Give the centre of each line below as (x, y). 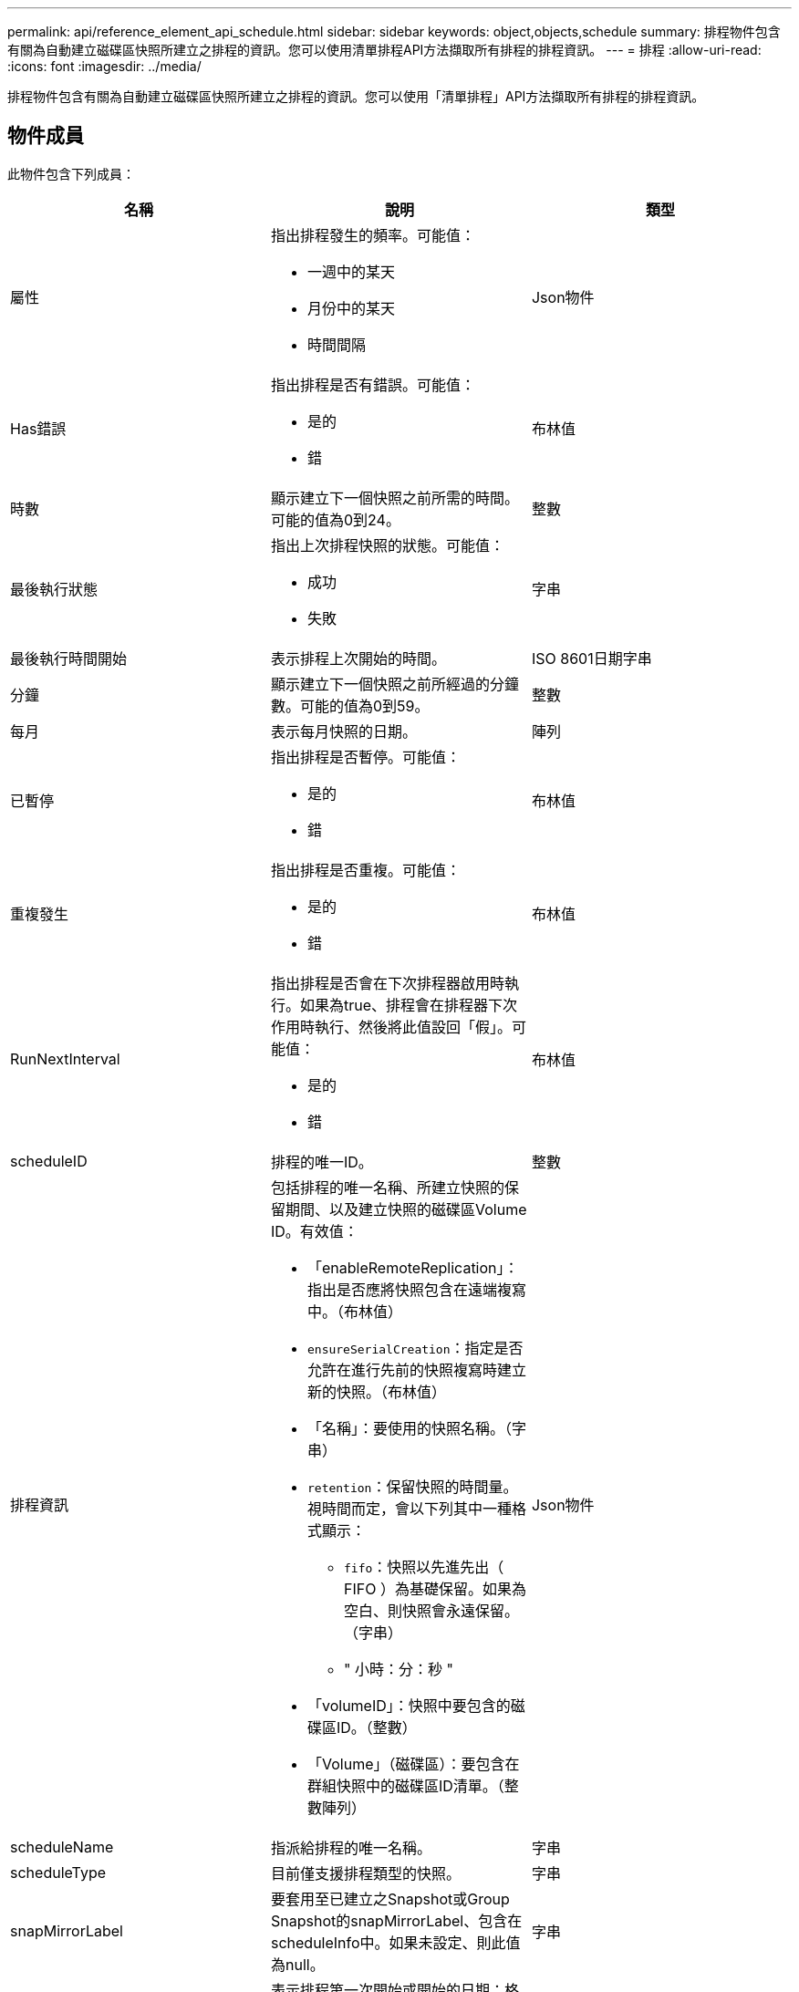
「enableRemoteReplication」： (413, 1267)
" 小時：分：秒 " (398, 1669)
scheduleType (58, 1872)
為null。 (297, 1964)
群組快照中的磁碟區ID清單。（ (405, 1785)
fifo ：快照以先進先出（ (424, 1567)
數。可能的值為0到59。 (350, 705)
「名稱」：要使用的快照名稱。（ (409, 1428)
